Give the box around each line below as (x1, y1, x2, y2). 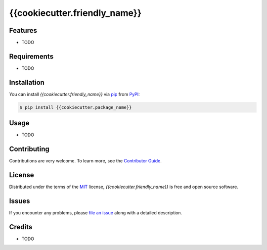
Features (9, 26, 37, 35)
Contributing (9, 145, 49, 153)
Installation (9, 78, 44, 87)
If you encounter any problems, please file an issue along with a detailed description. (9, 210, 182, 216)
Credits (9, 223, 33, 231)
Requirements (9, 52, 54, 60)
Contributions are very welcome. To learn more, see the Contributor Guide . (9, 158, 162, 164)
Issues (9, 197, 30, 205)
